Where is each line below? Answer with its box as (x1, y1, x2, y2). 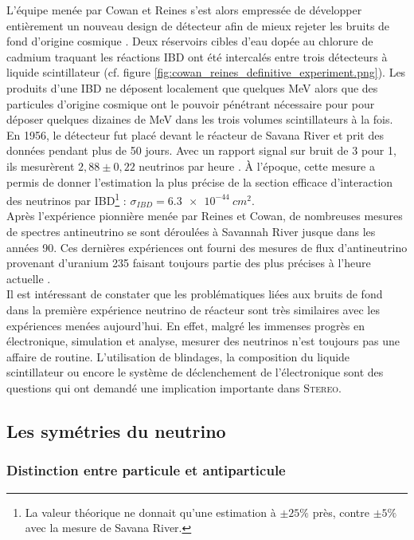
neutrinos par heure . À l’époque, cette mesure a (139, 157, 375, 174)
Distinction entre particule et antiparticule (6, 460, 286, 480)
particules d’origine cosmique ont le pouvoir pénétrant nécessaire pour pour (6, 95, 375, 112)
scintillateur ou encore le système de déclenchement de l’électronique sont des (6, 364, 384, 380)
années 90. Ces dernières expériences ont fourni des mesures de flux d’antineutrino (6, 238, 408, 255)
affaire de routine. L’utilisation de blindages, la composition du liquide (6, 348, 350, 365)
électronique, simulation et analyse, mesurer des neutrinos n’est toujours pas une (6, 333, 400, 349)
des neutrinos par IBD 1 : (6, 190, 127, 208)
